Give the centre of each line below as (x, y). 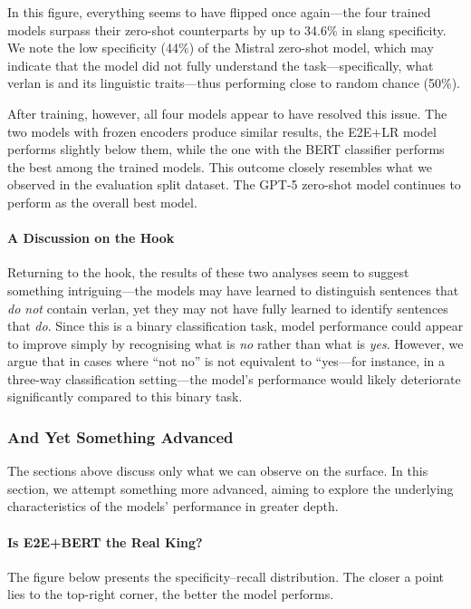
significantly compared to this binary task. (125, 396)
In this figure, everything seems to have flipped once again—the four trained (219, 12)
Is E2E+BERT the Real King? (105, 541)
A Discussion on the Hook (91, 238)
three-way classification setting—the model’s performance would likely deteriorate (234, 378)
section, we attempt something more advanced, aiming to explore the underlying (231, 488)
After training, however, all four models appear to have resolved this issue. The (227, 113)
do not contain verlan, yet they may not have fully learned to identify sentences (228, 308)
